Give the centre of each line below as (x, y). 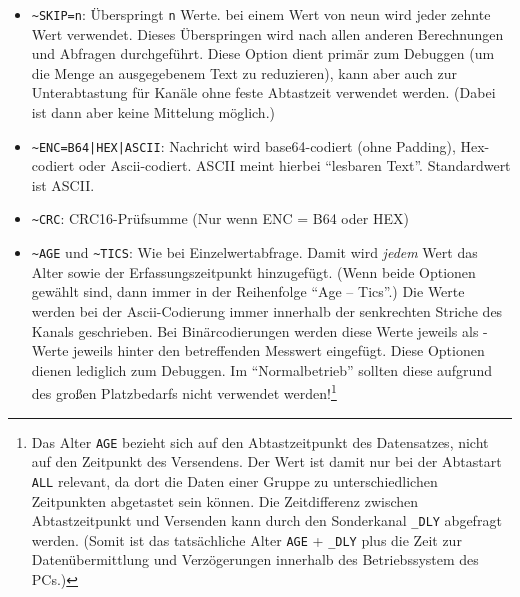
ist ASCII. (63, 184)
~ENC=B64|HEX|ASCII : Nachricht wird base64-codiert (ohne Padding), (243, 145)
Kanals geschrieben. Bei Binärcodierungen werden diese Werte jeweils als (255, 330)
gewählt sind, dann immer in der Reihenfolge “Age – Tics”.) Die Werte (248, 291)
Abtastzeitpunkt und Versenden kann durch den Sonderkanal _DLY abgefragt (266, 520)
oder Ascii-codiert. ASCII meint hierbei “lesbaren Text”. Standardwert (294, 165)
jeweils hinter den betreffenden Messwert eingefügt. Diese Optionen (279, 350)
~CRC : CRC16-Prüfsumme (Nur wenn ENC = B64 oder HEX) (220, 218)
